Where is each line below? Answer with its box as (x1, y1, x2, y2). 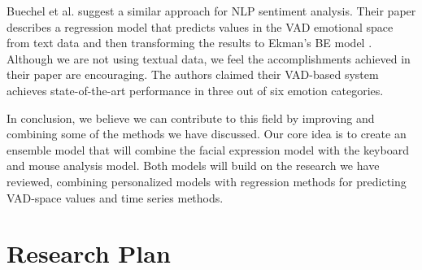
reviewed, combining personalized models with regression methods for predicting (7, 172, 407, 189)
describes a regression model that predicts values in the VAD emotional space (7, 18, 394, 35)
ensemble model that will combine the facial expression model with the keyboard (7, 141, 409, 158)
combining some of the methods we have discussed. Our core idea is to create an (7, 125, 407, 142)
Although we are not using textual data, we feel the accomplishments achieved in (7, 50, 411, 67)
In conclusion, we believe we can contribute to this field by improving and (7, 109, 375, 126)
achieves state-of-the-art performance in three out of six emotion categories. (7, 81, 384, 98)
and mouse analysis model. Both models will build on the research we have (7, 157, 380, 174)
